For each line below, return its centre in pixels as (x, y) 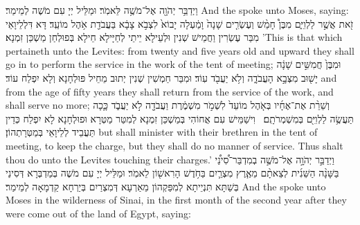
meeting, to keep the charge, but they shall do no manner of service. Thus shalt (174, 145)
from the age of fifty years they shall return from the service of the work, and (170, 91)
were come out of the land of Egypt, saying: (98, 213)
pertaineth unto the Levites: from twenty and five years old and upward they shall (180, 50)
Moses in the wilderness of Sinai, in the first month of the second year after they (176, 200)
